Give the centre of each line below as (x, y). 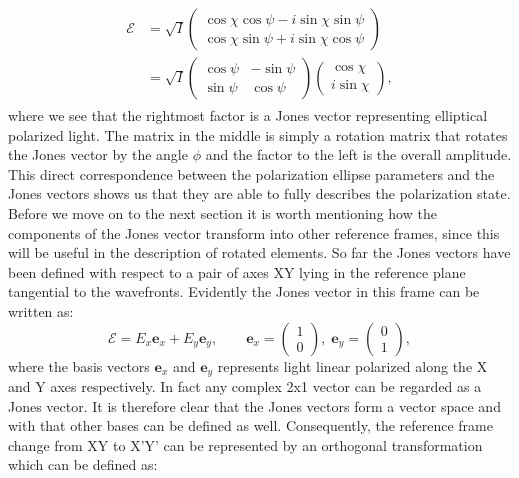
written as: (41, 311)
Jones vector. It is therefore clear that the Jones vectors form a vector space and (254, 405)
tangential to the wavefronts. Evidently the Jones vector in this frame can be (244, 291)
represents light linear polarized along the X (352, 365)
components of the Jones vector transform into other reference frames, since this (254, 232)
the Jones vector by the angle (98, 154)
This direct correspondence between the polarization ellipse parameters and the (251, 173)
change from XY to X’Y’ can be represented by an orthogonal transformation (245, 444)
